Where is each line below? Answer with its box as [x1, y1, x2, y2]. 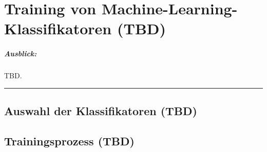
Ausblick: [4, 48, 37, 59]
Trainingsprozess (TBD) [4, 133, 135, 148]
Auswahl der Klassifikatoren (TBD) [4, 103, 197, 119]
